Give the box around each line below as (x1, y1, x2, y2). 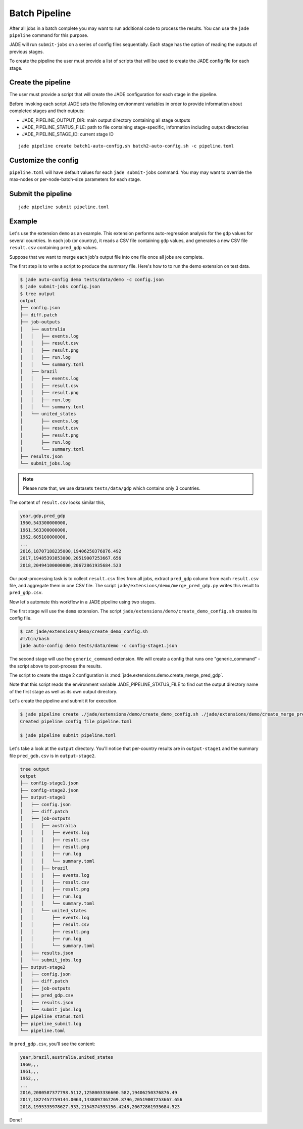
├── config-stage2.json (20, 787, 79, 793)
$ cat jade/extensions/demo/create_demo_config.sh (20, 629, 148, 634)
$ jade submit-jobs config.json (20, 284, 100, 290)
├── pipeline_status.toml (20, 1014, 84, 1019)
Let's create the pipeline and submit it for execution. (9, 698, 118, 704)
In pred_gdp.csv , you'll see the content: (9, 1041, 95, 1047)
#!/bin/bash (20, 636, 50, 641)
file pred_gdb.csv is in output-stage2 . (9, 752, 96, 759)
